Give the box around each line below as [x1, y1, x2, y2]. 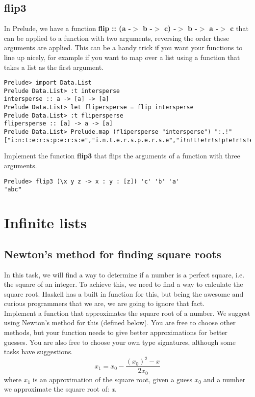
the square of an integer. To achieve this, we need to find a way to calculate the [4, 279, 243, 289]
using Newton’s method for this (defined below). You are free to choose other [4, 317, 236, 328]
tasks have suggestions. [4, 346, 73, 357]
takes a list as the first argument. [4, 61, 103, 72]
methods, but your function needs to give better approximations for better [4, 327, 228, 337]
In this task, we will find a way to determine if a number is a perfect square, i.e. [4, 269, 245, 279]
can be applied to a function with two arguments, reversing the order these [4, 32, 229, 43]
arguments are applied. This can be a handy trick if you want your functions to [4, 42, 243, 53]
